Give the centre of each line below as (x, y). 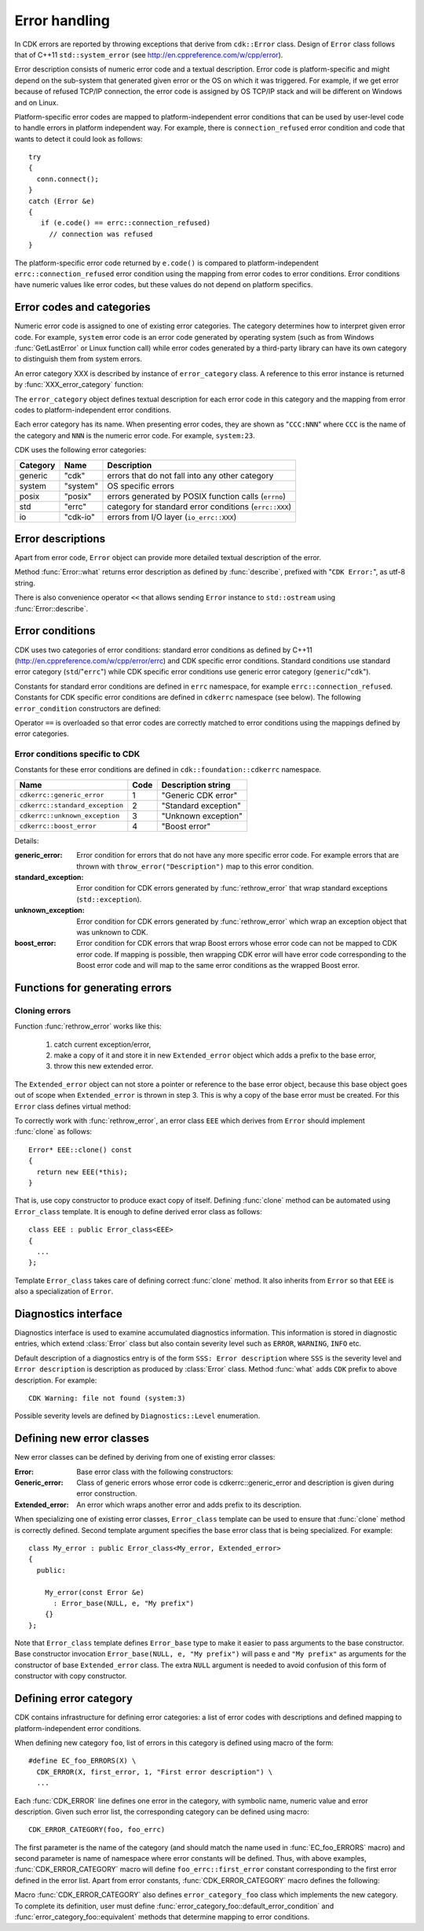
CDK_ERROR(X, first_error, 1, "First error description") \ (155, 1772)
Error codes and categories (82, 307)
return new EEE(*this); (82, 1172)
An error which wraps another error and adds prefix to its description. (189, 1505)
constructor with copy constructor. (71, 1676)
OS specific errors (141, 486)
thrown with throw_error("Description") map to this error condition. (195, 866)
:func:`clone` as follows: (53, 1132)
